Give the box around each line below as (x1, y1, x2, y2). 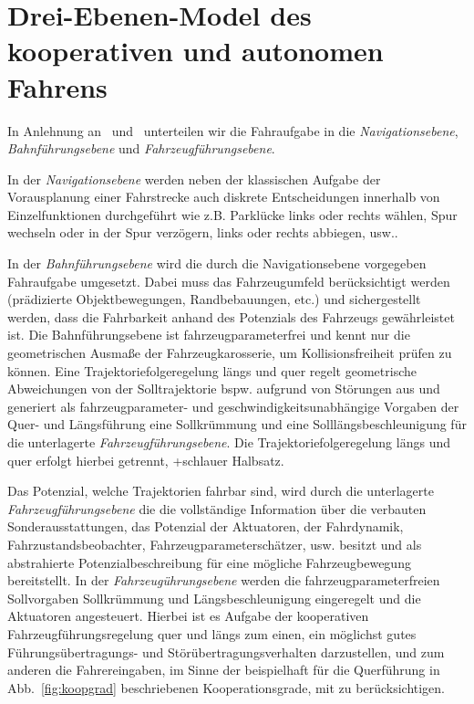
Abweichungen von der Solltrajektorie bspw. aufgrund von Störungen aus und (7, 379, 440, 398)
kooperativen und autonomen (7, 32, 384, 69)
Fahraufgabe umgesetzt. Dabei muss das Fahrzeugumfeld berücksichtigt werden (7, 271, 450, 290)
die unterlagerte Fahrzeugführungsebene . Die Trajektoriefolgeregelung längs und (7, 433, 450, 451)
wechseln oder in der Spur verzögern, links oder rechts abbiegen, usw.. (7, 223, 398, 242)
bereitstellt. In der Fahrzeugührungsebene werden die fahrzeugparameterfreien (7, 571, 440, 590)
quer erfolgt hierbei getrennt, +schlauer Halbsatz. (7, 450, 284, 469)
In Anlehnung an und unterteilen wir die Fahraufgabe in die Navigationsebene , (7, 121, 459, 140)
